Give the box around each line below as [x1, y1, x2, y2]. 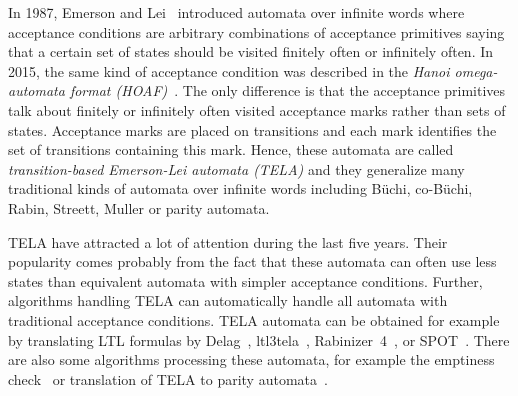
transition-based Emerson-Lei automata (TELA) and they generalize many [8, 158, 465, 179]
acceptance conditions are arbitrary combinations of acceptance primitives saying [8, 21, 505, 42]
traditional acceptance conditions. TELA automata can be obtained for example [8, 309, 500, 330]
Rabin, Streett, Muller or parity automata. [8, 197, 270, 218]
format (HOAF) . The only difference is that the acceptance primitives [69, 80, 506, 101]
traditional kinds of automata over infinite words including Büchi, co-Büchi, [8, 178, 473, 199]
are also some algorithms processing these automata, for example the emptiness [8, 349, 495, 370]
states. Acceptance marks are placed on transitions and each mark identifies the [8, 119, 497, 140]
